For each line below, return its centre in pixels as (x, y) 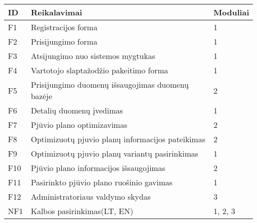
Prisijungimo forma (64, 41)
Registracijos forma (64, 27)
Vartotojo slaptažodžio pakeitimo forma (99, 70)
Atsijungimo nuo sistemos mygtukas (93, 56)
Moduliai (231, 12)
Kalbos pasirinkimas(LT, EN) (82, 211)
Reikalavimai (57, 12)
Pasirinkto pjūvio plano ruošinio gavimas (102, 182)
